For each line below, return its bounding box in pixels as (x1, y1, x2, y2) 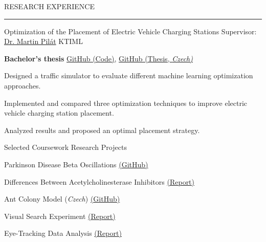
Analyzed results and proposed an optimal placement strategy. (4, 124, 200, 135)
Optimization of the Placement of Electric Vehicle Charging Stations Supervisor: (4, 26, 257, 36)
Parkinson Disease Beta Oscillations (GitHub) (4, 159, 148, 169)
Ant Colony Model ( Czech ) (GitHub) (4, 193, 120, 204)
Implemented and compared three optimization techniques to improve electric (4, 97, 248, 108)
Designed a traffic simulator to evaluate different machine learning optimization (4, 70, 253, 81)
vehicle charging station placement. (4, 107, 114, 118)
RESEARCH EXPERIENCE (4, 1, 95, 11)
